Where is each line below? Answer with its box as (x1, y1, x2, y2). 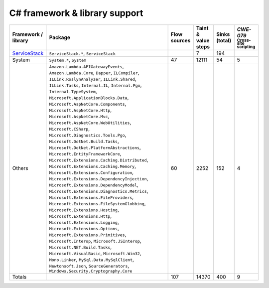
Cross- (237, 37, 251, 43)
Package (49, 34, 71, 41)
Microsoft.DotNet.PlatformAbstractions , (49, 144, 141, 150)
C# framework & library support (9, 7, 143, 18)
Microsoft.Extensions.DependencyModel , (49, 181, 139, 188)
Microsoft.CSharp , (49, 125, 90, 132)
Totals (12, 273, 27, 280)
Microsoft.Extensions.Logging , (49, 218, 119, 225)
